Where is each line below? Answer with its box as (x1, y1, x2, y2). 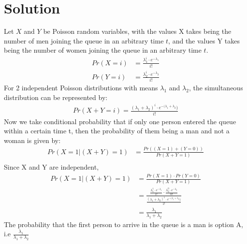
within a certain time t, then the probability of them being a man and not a (4, 126, 230, 136)
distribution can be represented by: (4, 92, 108, 102)
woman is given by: (4, 135, 61, 145)
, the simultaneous (189, 83, 243, 93)
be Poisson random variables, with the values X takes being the (43, 26, 232, 36)
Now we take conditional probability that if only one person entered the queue (4, 116, 236, 126)
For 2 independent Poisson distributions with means (4, 83, 158, 93)
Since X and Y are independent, (4, 162, 99, 172)
